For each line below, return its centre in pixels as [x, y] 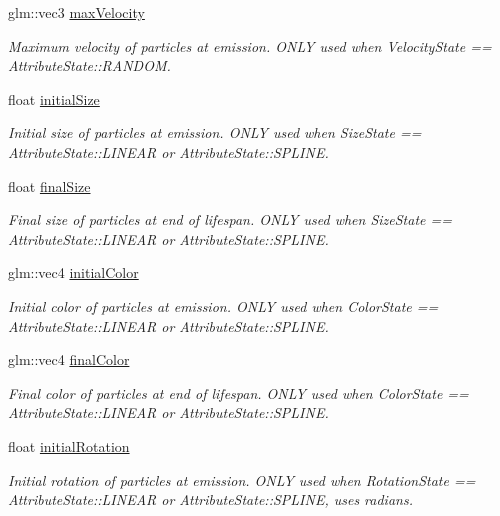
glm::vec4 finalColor [69, 359]
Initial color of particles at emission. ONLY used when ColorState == [223, 305]
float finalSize [49, 185]
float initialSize [54, 98]
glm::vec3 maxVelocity [76, 12]
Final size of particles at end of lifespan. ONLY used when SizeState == [230, 219]
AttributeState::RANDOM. [89, 65]
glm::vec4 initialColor [73, 272]
